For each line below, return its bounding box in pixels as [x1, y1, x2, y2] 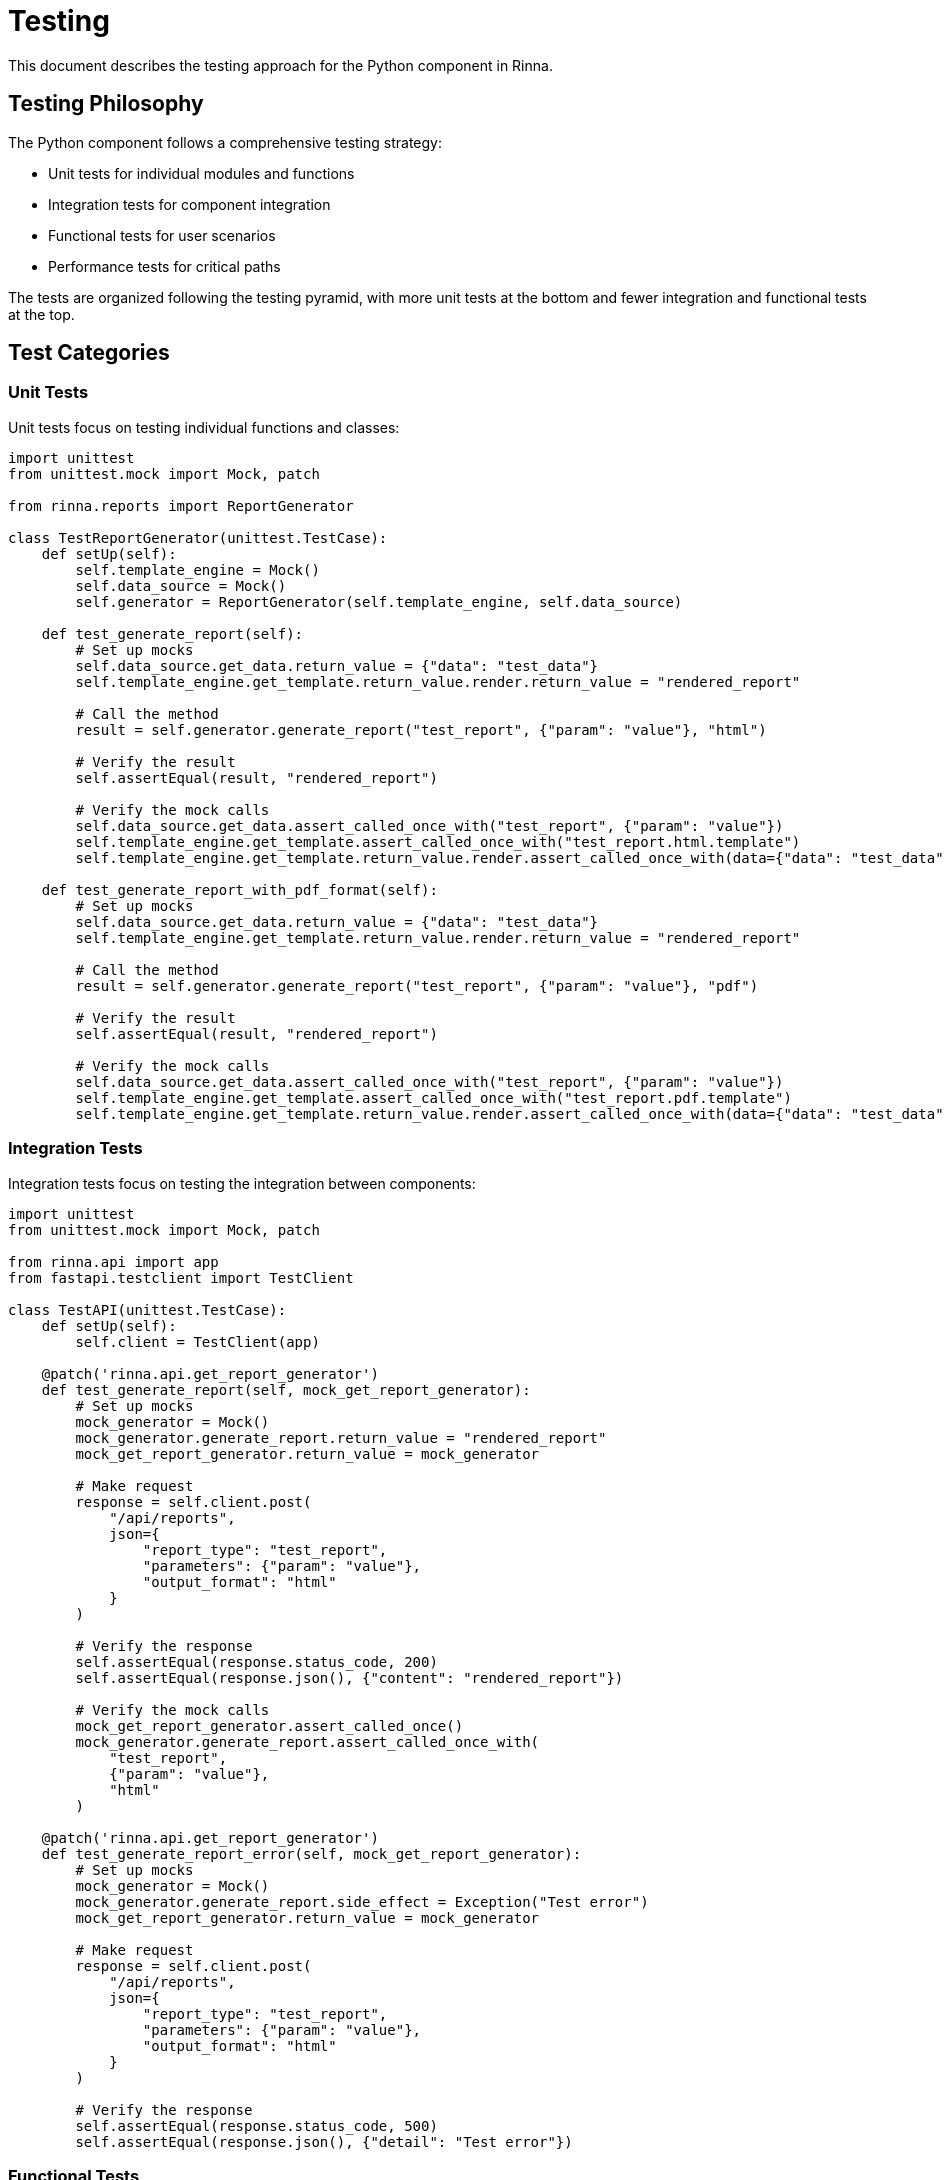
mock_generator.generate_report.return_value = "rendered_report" [75, 1429, 607, 1446]
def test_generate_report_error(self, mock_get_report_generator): [41, 1845, 582, 1862]
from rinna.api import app [8, 1253, 219, 1270]
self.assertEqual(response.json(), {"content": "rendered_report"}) [75, 1669, 624, 1686]
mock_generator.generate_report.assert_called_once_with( [75, 1733, 540, 1750]
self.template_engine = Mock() [75, 561, 320, 578]
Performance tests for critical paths [48, 257, 281, 275]
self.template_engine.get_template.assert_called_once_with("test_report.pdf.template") [75, 1089, 792, 1106]
